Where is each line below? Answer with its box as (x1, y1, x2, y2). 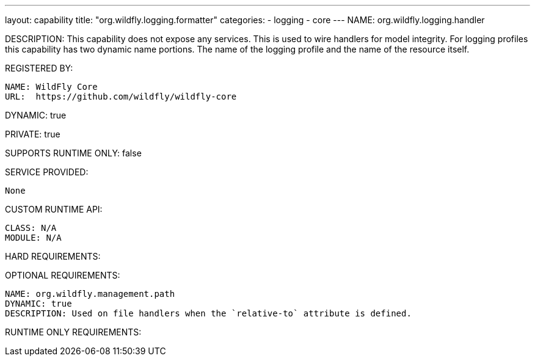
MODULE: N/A (5, 233, 62, 242)
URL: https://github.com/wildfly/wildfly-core (5, 92, 237, 101)
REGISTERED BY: (5, 63, 73, 73)
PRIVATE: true (5, 129, 60, 139)
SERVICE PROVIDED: (5, 167, 89, 177)
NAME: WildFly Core (5, 82, 98, 92)
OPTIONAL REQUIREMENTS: (5, 270, 120, 280)
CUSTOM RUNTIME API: (5, 204, 103, 214)
